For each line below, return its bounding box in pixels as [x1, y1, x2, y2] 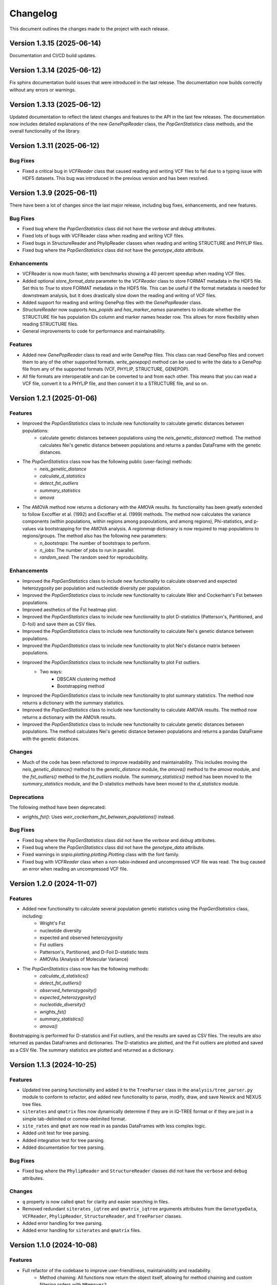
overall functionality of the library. [9, 128, 81, 134]
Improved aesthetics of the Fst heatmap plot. [22, 607, 117, 613]
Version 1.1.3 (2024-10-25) [9, 1060, 97, 1069]
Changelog [9, 8, 57, 19]
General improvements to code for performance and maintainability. [22, 328, 166, 334]
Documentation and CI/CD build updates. [9, 52, 96, 59]
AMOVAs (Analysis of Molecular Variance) [39, 956, 129, 962]
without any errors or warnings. [9, 86, 76, 93]
